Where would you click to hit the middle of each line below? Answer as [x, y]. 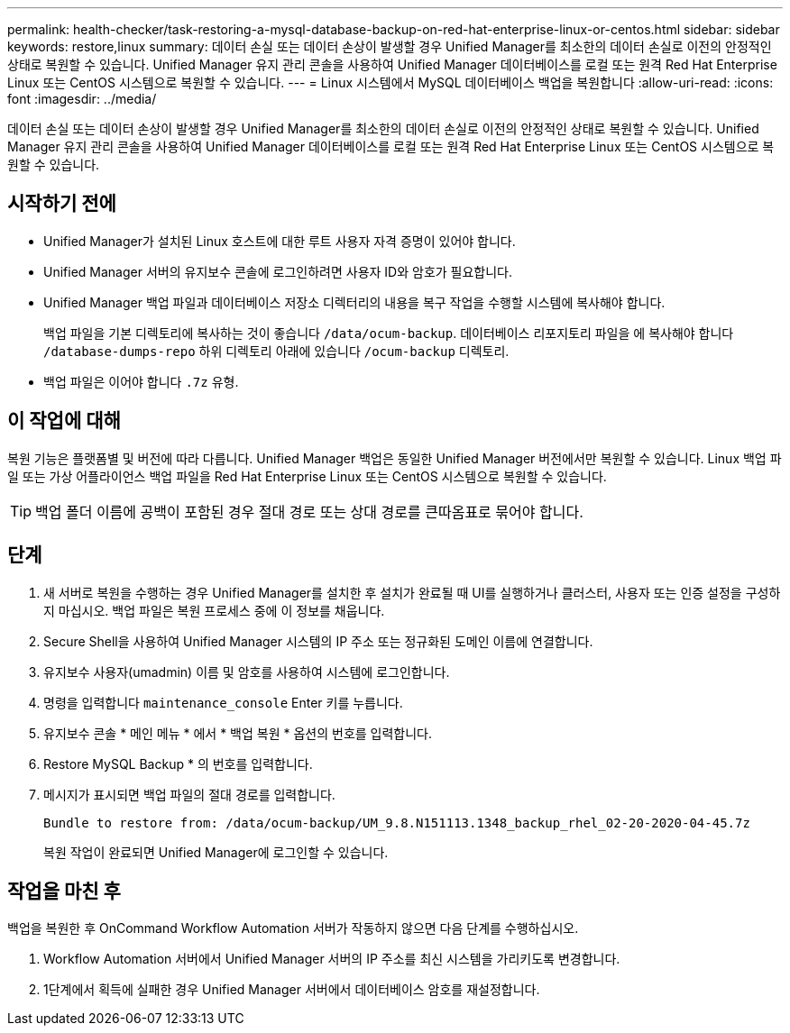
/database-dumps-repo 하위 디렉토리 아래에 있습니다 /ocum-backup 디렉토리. [276, 351]
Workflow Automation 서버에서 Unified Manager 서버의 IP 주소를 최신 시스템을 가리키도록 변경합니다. [332, 959]
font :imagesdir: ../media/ [82, 99]
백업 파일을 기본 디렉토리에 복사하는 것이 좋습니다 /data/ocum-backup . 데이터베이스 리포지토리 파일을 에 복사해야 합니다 [389, 333]
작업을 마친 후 [64, 891]
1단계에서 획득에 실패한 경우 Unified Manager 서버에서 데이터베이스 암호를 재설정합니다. [292, 990]
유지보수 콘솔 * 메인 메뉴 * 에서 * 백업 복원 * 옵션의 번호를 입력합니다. [238, 733]
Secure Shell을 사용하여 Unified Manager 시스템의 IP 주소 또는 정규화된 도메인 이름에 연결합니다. [318, 641]
